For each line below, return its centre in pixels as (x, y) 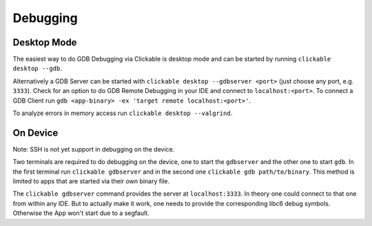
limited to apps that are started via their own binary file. (91, 181)
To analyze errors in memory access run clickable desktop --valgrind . (123, 113)
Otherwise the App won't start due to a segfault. (81, 213)
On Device (35, 133)
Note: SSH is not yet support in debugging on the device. (94, 149)
